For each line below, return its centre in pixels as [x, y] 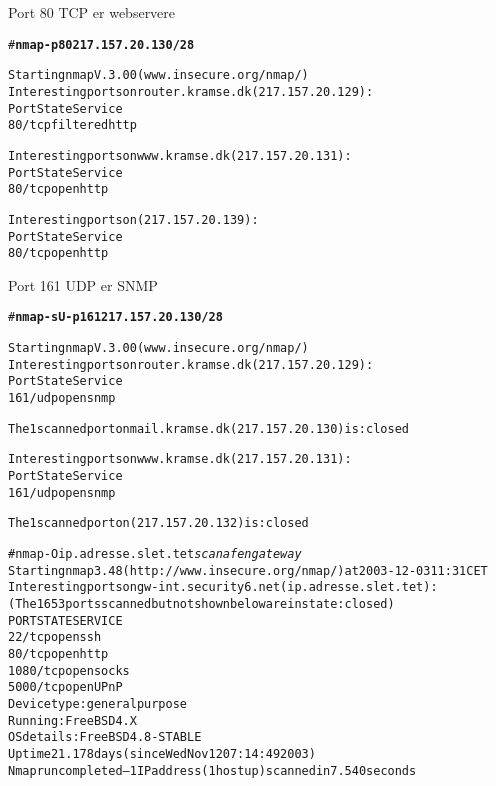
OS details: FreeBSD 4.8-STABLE [105, 737]
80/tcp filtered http [72, 125]
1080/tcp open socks [69, 670]
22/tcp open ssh [55, 637]
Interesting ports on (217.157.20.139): [133, 219]
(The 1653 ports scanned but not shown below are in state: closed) [201, 603]
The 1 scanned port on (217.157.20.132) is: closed [158, 523]
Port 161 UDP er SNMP [83, 284]
